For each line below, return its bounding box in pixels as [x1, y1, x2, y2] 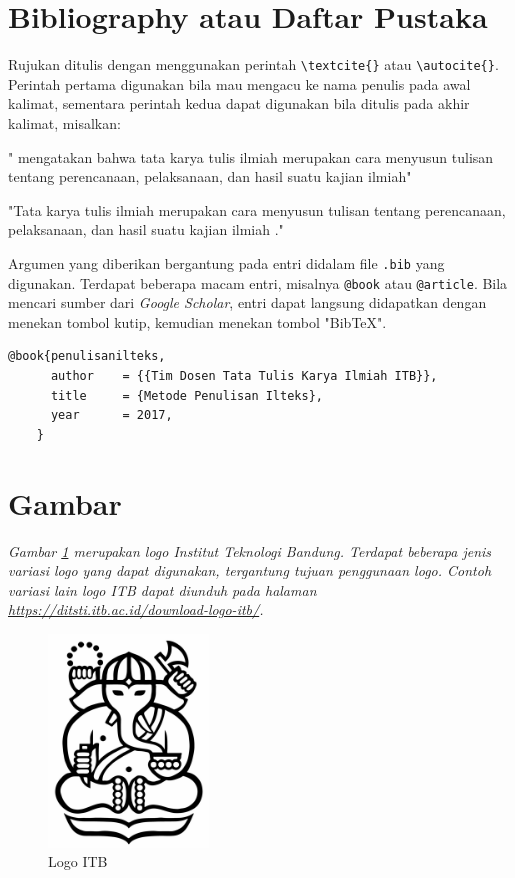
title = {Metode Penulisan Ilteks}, [50, 388, 323, 403]
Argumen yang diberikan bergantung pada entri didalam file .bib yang [8, 252, 445, 273]
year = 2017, [50, 408, 173, 423]
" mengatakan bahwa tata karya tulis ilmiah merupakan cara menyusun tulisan [8, 146, 494, 167]
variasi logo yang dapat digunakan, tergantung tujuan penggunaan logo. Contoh [8, 560, 492, 581]
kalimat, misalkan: [8, 112, 121, 133]
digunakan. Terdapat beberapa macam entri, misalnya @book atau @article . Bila [8, 272, 508, 293]
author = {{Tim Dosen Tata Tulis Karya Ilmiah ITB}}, [50, 369, 438, 384]
